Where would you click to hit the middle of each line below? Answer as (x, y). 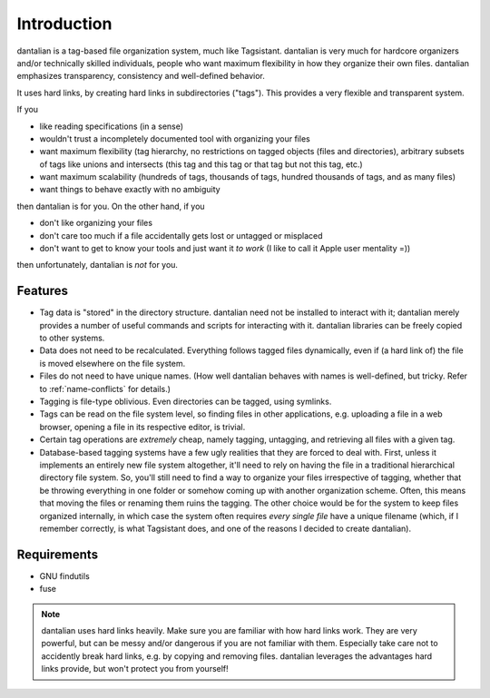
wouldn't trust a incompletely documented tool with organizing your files (175, 138)
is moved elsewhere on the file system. (113, 363)
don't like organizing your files (96, 223)
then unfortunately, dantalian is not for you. (98, 265)
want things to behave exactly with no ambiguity (130, 190)
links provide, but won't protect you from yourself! (135, 669)
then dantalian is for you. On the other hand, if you (111, 206)
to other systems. (72, 338)
